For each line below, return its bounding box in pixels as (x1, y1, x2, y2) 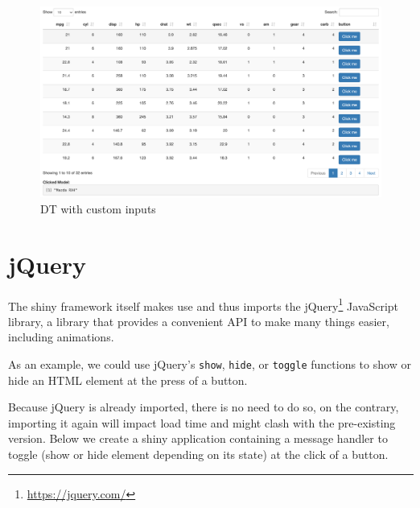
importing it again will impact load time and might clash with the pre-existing (8, 414, 396, 431)
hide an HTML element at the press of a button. (8, 371, 248, 388)
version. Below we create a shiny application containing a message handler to (8, 430, 388, 447)
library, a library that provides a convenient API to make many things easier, (8, 312, 389, 329)
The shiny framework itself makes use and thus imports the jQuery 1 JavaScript (8, 295, 399, 314)
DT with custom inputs (40, 200, 156, 217)
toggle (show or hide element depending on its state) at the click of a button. (8, 446, 389, 463)
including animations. (8, 328, 114, 345)
